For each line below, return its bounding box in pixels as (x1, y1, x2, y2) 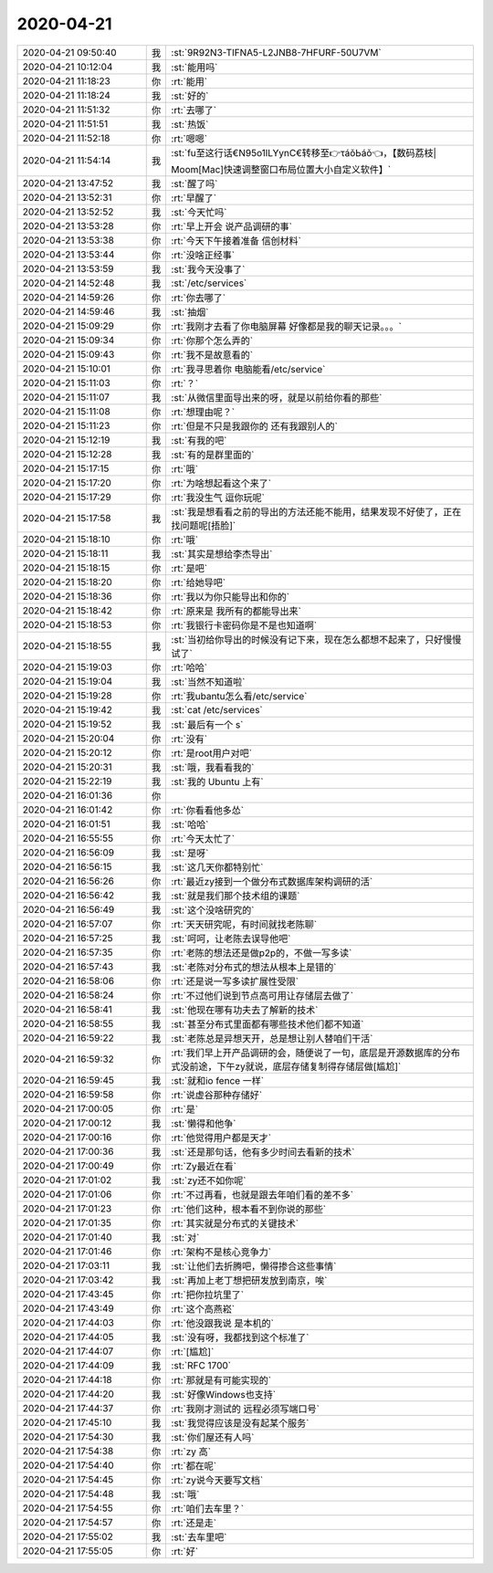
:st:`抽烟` (171, 306, 209, 319)
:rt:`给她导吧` (171, 576, 226, 589)
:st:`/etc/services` (171, 277, 247, 289)
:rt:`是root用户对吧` (171, 747, 253, 760)
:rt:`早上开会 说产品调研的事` (171, 220, 292, 233)
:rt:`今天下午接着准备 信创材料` (171, 234, 301, 246)
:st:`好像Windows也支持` (171, 1388, 277, 1400)
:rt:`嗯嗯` (171, 132, 208, 145)
